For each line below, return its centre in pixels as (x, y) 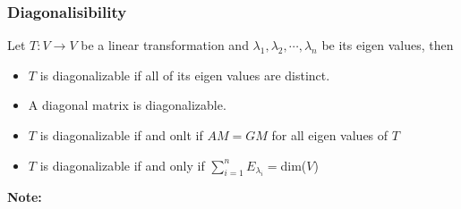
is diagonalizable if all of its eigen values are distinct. (185, 75)
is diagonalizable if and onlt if (121, 135)
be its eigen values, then (388, 45)
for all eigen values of (330, 135)
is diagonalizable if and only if (122, 165)
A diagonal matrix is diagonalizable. (127, 105)
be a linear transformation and (165, 45)
